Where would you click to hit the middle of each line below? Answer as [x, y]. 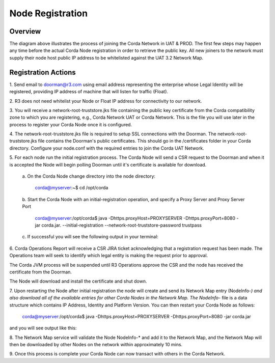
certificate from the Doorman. [41, 272]
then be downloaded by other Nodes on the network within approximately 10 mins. [96, 345]
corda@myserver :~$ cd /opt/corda [72, 188]
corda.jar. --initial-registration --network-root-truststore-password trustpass [122, 225]
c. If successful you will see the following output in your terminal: [90, 237]
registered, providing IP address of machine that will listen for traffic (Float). [89, 92]
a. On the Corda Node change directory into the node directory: [89, 176]
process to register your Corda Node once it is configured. [71, 124]
